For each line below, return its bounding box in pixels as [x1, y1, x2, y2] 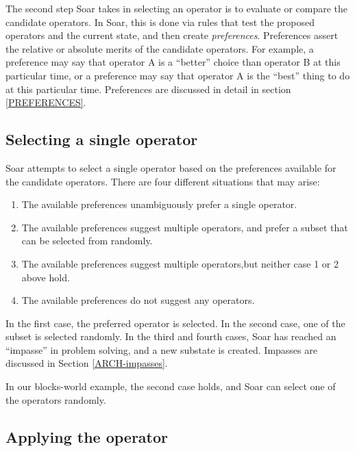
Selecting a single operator [5, 129, 198, 150]
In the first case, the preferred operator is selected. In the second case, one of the [5, 315, 345, 330]
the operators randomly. [5, 392, 106, 407]
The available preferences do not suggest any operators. [21, 293, 255, 307]
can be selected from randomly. [21, 233, 153, 248]
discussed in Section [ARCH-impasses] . [5, 356, 168, 370]
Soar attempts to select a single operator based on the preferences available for [5, 160, 336, 175]
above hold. [21, 270, 70, 284]
